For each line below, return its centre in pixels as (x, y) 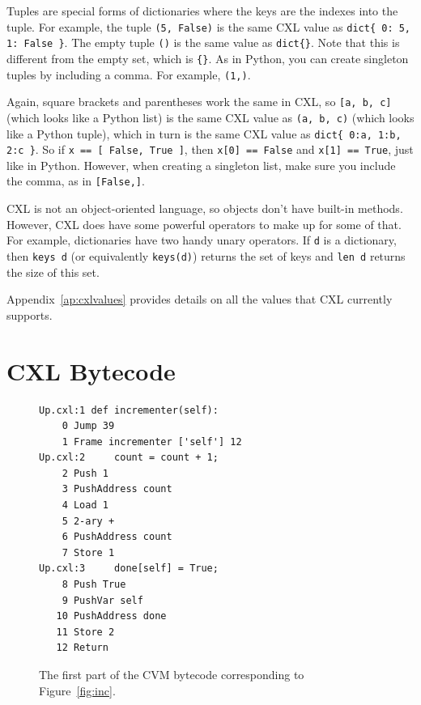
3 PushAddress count (117, 489)
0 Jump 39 (88, 426)
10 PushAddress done (111, 616)
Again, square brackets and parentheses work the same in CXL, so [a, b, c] (199, 102)
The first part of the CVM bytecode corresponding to (172, 674)
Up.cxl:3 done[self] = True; (129, 569)
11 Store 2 (85, 632)
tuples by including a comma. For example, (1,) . (129, 74)
